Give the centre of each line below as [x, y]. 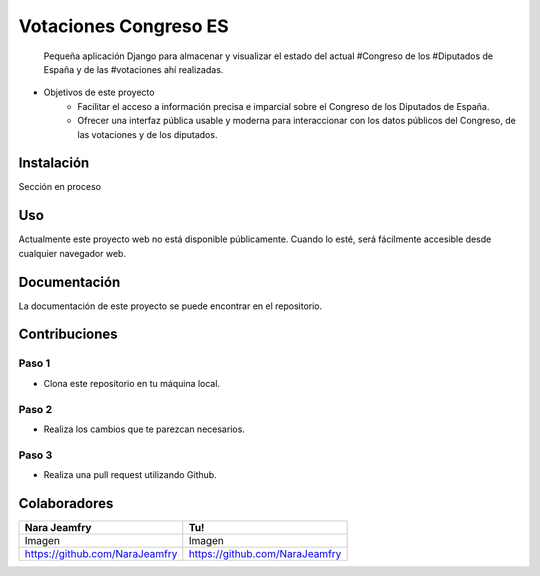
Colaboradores [66, 503]
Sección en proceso [60, 187]
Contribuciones [68, 334]
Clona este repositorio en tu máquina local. [131, 383]
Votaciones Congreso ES [123, 26]
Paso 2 [35, 409]
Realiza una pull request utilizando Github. [130, 475]
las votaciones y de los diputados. [147, 134]
